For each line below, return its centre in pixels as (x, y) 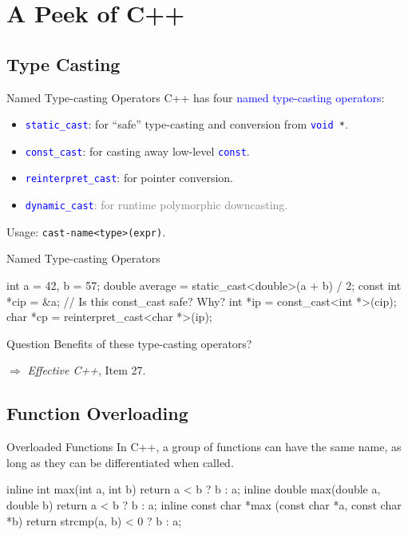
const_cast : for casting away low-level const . (137, 151)
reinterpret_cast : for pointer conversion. (129, 178)
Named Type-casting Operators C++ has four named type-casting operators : (196, 97)
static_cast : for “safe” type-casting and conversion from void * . (186, 124)
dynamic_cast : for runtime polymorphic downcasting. (156, 205)
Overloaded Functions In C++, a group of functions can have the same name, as (204, 447)
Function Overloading (97, 413)
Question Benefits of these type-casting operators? (129, 343)
